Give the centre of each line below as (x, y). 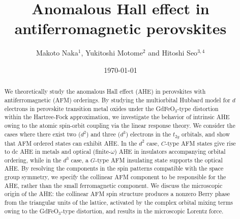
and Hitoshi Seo (173, 53)
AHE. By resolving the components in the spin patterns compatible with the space (114, 168)
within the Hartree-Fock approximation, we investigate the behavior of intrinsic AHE (117, 117)
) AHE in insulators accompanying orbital (170, 152)
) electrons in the (148, 134)
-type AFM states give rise (201, 143)
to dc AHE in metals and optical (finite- (57, 152)
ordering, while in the (33, 160)
